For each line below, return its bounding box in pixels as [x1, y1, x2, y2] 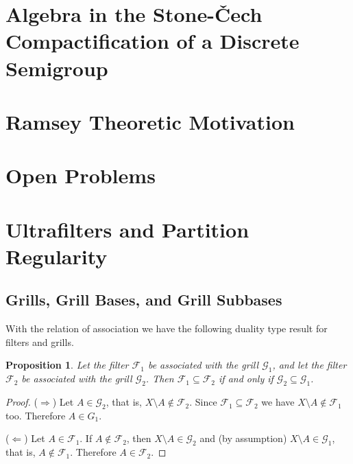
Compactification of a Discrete [5, 27, 300, 55]
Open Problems [5, 161, 156, 189]
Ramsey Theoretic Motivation [5, 107, 295, 135]
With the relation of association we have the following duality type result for [5, 321, 328, 336]
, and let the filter [272, 358, 347, 372]
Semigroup [5, 54, 108, 82]
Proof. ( [5, 395, 38, 409]
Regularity [5, 242, 108, 270]
